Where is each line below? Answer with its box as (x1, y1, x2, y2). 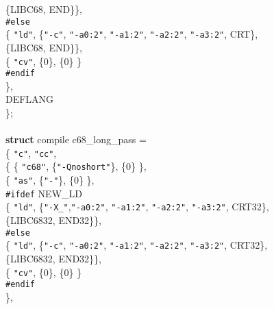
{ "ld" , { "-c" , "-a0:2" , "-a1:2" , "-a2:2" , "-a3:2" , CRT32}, (5, 238, 268, 252)
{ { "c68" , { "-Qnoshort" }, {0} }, (5, 159, 147, 173)
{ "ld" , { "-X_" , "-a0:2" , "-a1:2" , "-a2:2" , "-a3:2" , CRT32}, (5, 199, 269, 214)
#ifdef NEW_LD (5, 186, 82, 200)
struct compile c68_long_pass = (5, 132, 147, 147)
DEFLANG (5, 92, 54, 106)
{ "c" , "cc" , (5, 145, 57, 160)
